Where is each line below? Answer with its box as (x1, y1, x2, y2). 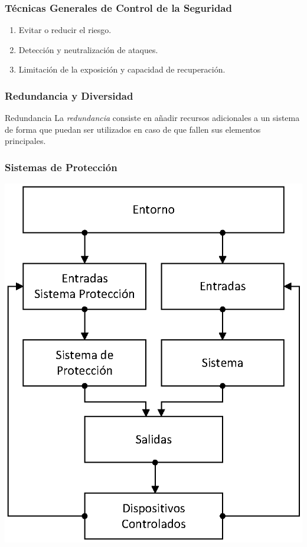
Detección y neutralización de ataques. (18, 43, 158, 55)
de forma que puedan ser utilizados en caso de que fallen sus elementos (5, 123, 261, 135)
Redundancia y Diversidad (5, 88, 133, 103)
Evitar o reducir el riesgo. (18, 24, 112, 36)
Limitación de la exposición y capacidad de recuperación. (18, 63, 226, 76)
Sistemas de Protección (5, 159, 117, 174)
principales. (5, 135, 46, 147)
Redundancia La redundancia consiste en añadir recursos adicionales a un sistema (5, 112, 300, 124)
